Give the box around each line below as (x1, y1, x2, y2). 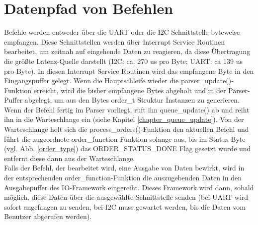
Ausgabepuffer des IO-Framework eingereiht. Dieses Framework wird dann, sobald (4, 182, 254, 192)
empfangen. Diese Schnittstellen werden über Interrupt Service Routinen (4, 36, 225, 47)
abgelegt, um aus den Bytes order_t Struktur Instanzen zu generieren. (24, 95, 240, 105)
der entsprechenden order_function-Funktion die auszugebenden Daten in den (4, 172, 242, 183)
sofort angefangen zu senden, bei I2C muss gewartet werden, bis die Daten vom (4, 201, 246, 212)
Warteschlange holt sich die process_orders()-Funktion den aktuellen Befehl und (4, 124, 249, 134)
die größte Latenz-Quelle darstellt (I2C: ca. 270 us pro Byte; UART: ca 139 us (4, 56, 243, 66)
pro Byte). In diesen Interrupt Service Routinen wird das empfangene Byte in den (4, 65, 254, 76)
